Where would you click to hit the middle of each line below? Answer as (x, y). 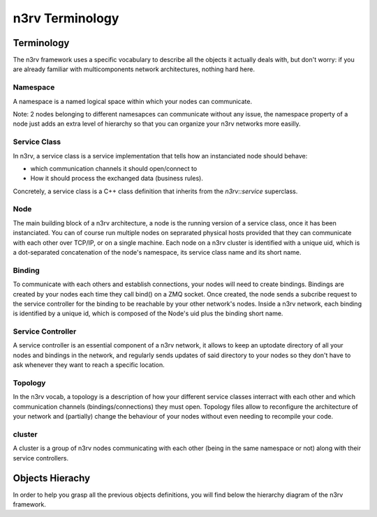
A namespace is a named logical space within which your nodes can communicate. (133, 101)
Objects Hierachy (52, 478)
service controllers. (41, 458)
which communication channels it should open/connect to (114, 168)
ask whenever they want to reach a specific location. (89, 365)
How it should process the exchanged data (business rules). (117, 179)
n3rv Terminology (66, 18)
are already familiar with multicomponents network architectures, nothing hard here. (134, 69)
